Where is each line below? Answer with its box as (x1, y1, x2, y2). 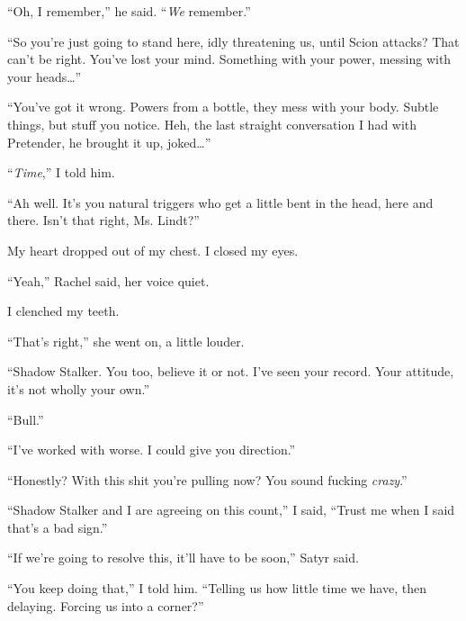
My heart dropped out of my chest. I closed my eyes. (7, 240, 299, 259)
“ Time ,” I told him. (7, 163, 115, 182)
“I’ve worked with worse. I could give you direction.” (7, 440, 296, 459)
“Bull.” (7, 409, 44, 428)
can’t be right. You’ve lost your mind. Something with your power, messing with (7, 49, 452, 68)
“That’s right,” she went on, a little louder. (7, 331, 245, 350)
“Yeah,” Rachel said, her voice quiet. (7, 271, 210, 290)
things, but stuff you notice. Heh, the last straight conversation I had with (7, 114, 417, 133)
